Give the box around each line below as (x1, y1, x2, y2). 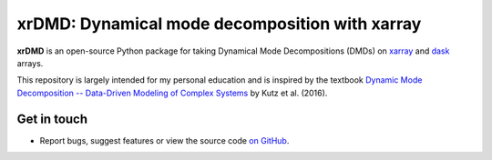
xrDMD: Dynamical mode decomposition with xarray (16, 14, 422, 34)
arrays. (16, 57, 44, 68)
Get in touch (16, 111, 88, 126)
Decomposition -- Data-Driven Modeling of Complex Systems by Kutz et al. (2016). (16, 87, 328, 98)
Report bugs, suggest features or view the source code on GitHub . (39, 135, 290, 145)
